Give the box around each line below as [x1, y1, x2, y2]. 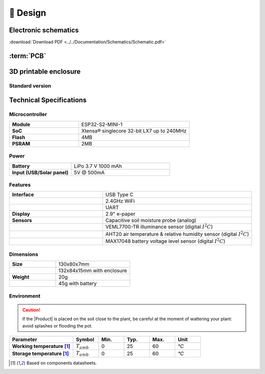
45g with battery [58, 280, 97, 287]
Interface [12, 191, 34, 198]
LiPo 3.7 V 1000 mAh [74, 162, 122, 169]
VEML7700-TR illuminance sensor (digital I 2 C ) [106, 223, 213, 230]
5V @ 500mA [74, 169, 105, 176]
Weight [12, 274, 29, 280]
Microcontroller [9, 111, 47, 118]
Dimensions [9, 250, 39, 257]
